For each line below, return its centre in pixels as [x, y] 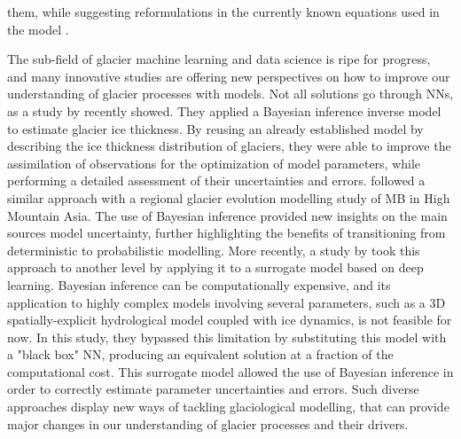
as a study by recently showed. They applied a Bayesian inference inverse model [224, 110]
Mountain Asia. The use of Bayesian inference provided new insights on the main [227, 215]
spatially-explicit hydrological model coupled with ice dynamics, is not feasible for [230, 320]
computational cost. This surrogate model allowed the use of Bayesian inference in [230, 371]
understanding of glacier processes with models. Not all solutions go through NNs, [230, 94]
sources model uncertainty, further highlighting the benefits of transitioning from [227, 233]
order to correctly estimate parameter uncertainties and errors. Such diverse [213, 389]
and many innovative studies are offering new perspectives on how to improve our [229, 76]
